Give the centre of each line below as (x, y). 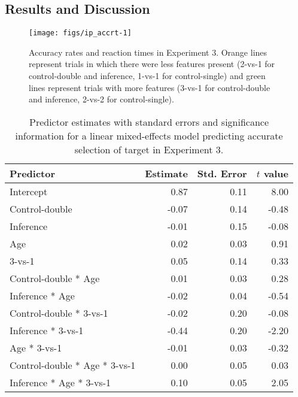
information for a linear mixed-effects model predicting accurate (149, 135)
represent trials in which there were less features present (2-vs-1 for (152, 64)
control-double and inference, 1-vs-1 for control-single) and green (147, 76)
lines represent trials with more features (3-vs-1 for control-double (150, 87)
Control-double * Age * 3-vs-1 (73, 365)
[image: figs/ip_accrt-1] (80, 33)
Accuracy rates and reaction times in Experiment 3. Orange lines (148, 52)
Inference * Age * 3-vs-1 (60, 382)
